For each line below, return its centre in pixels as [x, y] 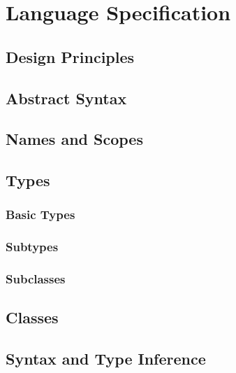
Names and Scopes [74, 139]
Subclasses [36, 279]
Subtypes [32, 247]
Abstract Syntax [66, 98]
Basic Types [40, 214]
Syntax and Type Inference [106, 359]
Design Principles [70, 56]
